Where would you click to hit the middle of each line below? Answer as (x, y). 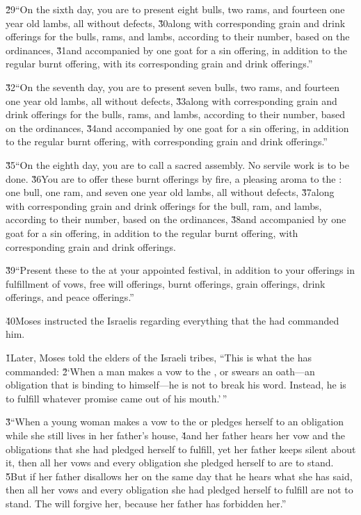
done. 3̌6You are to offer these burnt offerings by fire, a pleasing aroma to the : (174, 178)
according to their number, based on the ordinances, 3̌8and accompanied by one (176, 219)
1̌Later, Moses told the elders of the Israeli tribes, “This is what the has (159, 358)
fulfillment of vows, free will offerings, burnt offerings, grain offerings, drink (166, 283)
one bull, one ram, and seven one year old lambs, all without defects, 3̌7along (170, 192)
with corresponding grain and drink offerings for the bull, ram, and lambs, (164, 205)
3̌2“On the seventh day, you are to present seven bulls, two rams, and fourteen (173, 87)
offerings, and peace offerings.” (70, 297)
